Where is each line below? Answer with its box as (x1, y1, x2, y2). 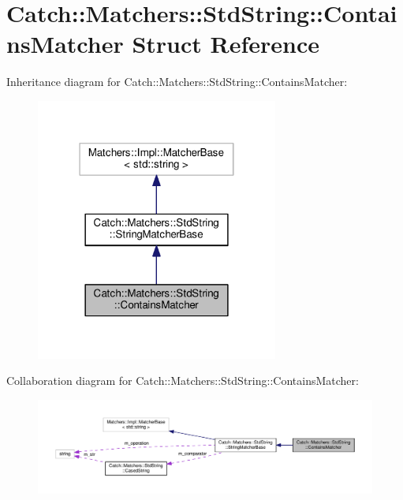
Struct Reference (132, 28, 320, 60)
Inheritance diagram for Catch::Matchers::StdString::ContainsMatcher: (6, 73, 348, 90)
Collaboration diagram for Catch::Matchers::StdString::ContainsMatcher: (6, 372, 359, 389)
